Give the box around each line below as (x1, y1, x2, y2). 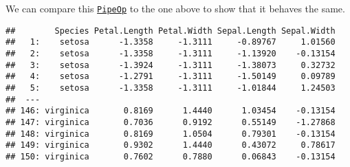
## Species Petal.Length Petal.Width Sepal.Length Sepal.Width (6, 25, 336, 36)
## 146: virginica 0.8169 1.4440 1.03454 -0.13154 (6, 106, 336, 116)
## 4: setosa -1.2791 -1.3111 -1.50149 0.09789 (6, 71, 336, 82)
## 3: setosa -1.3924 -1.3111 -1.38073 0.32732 (6, 60, 336, 70)
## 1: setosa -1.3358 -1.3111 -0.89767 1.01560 (6, 37, 336, 47)
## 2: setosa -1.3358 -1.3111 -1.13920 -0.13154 (6, 48, 336, 58)
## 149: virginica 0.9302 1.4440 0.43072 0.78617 (6, 140, 336, 151)
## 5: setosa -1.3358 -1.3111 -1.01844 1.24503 (6, 82, 336, 93)
